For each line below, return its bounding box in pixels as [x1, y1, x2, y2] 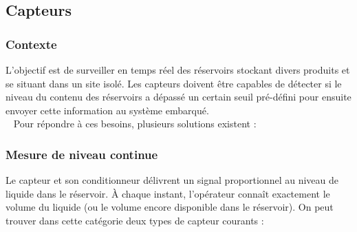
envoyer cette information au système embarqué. [6, 103, 209, 117]
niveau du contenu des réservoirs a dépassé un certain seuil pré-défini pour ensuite [6, 89, 351, 104]
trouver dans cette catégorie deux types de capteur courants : [6, 213, 264, 227]
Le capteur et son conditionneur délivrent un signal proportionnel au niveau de [6, 173, 338, 187]
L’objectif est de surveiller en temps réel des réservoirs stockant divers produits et [6, 63, 350, 76]
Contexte [6, 35, 57, 52]
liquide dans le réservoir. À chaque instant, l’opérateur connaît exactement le [6, 186, 330, 200]
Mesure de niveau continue [6, 145, 158, 162]
